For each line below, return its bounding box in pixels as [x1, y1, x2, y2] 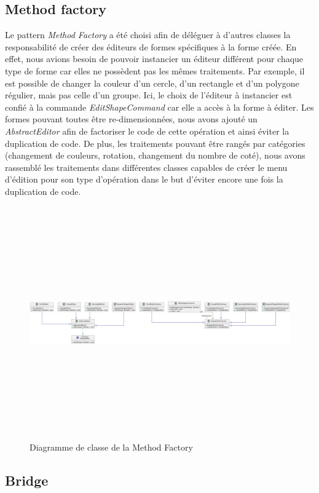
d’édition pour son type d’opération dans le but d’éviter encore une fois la [5, 173, 283, 186]
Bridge [5, 471, 49, 490]
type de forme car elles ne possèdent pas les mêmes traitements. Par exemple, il [5, 64, 305, 77]
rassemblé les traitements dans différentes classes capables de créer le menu [5, 160, 288, 173]
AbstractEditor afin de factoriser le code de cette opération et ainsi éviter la [5, 124, 289, 137]
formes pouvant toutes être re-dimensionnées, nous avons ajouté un [5, 112, 258, 125]
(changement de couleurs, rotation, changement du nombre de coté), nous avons [5, 149, 305, 162]
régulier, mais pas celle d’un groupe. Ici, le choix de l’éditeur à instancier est [5, 89, 293, 101]
